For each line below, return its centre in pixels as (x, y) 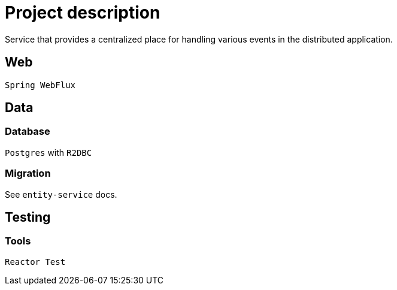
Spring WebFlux (40, 85)
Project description (83, 13)
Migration (28, 173)
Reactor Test (35, 262)
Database (28, 132)
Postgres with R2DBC (49, 152)
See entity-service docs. (61, 194)
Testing (28, 217)
